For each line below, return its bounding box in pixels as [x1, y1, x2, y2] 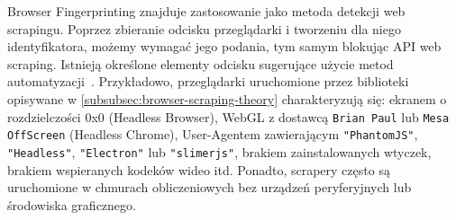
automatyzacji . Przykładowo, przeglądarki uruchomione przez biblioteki [7, 72, 409, 91]
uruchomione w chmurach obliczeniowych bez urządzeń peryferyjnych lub [7, 178, 412, 197]
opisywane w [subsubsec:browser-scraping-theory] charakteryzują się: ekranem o [7, 89, 447, 108]
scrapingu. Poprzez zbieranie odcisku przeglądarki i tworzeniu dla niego [7, 19, 401, 38]
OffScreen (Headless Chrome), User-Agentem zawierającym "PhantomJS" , [7, 125, 418, 144]
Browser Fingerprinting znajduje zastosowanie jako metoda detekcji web [7, 2, 406, 20]
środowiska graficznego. [7, 195, 136, 214]
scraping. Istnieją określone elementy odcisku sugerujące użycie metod [7, 54, 394, 73]
